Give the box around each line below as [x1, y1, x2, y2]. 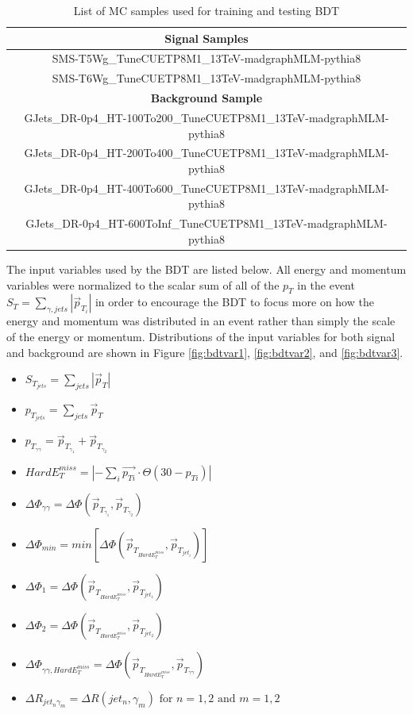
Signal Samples [164, 29, 249, 46]
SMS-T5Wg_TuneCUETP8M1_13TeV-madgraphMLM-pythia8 [52, 50, 361, 67]
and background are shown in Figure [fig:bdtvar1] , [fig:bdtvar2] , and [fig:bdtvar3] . [6, 344, 403, 360]
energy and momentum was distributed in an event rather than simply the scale [6, 313, 396, 329]
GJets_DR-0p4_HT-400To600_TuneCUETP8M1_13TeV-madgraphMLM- [24, 179, 389, 196]
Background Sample [150, 90, 263, 106]
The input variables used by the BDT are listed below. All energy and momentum [6, 260, 407, 277]
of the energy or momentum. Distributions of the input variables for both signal [6, 328, 396, 344]
